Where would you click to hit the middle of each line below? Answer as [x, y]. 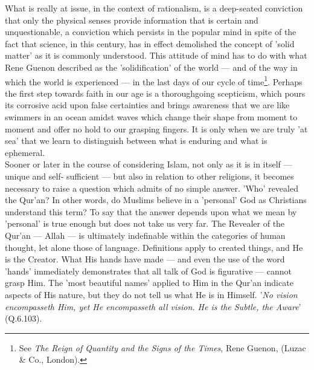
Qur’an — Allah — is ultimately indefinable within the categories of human [145, 235]
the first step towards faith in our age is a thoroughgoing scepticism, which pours [155, 93]
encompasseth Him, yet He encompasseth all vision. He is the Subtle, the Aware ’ [153, 306]
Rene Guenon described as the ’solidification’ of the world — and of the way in [151, 67]
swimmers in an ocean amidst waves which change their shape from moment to [151, 117]
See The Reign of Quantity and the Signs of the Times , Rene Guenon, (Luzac [162, 347]
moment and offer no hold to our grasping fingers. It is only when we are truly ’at [156, 128]
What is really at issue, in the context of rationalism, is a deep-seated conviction [154, 8]
